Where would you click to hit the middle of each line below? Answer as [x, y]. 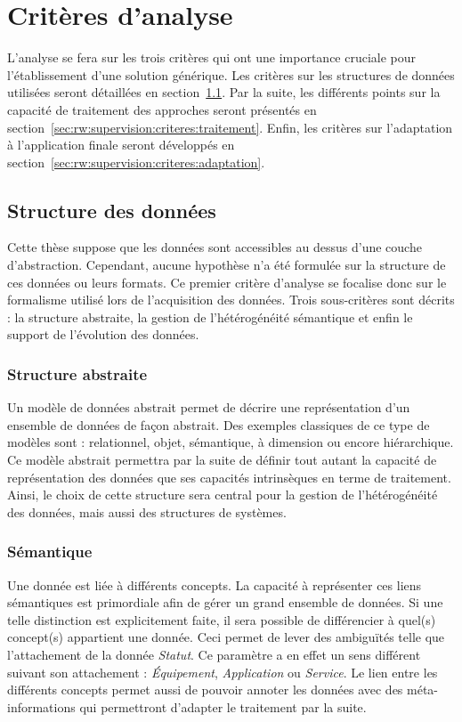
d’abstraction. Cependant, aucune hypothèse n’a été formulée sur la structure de [227, 265]
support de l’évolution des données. [103, 334]
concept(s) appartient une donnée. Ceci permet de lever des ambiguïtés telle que [226, 637]
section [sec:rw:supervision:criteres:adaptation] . [136, 162]
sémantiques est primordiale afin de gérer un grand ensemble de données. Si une [225, 602]
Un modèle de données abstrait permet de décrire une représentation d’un [209, 407]
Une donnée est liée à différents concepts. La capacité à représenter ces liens [215, 584]
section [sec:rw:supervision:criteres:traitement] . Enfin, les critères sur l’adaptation [230, 127]
